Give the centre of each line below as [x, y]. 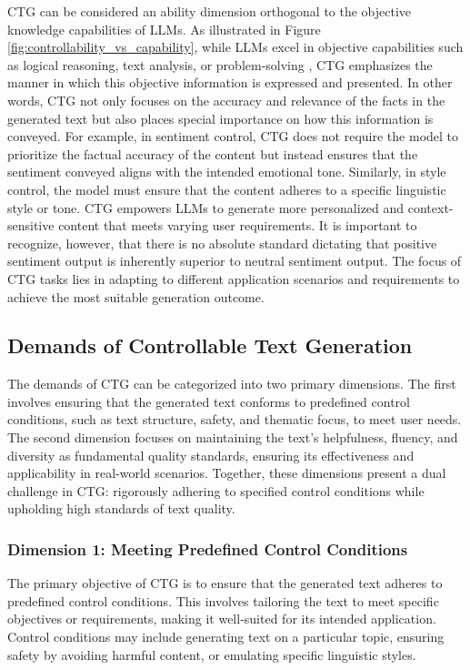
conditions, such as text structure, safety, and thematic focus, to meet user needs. [235, 419]
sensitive [31, 225]
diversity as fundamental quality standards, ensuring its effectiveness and [211, 455]
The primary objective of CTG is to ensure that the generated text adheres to [225, 583]
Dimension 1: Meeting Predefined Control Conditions [208, 548]
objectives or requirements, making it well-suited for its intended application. [222, 619]
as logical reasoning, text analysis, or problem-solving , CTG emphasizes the [220, 64]
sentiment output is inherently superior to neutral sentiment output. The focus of [235, 261]
